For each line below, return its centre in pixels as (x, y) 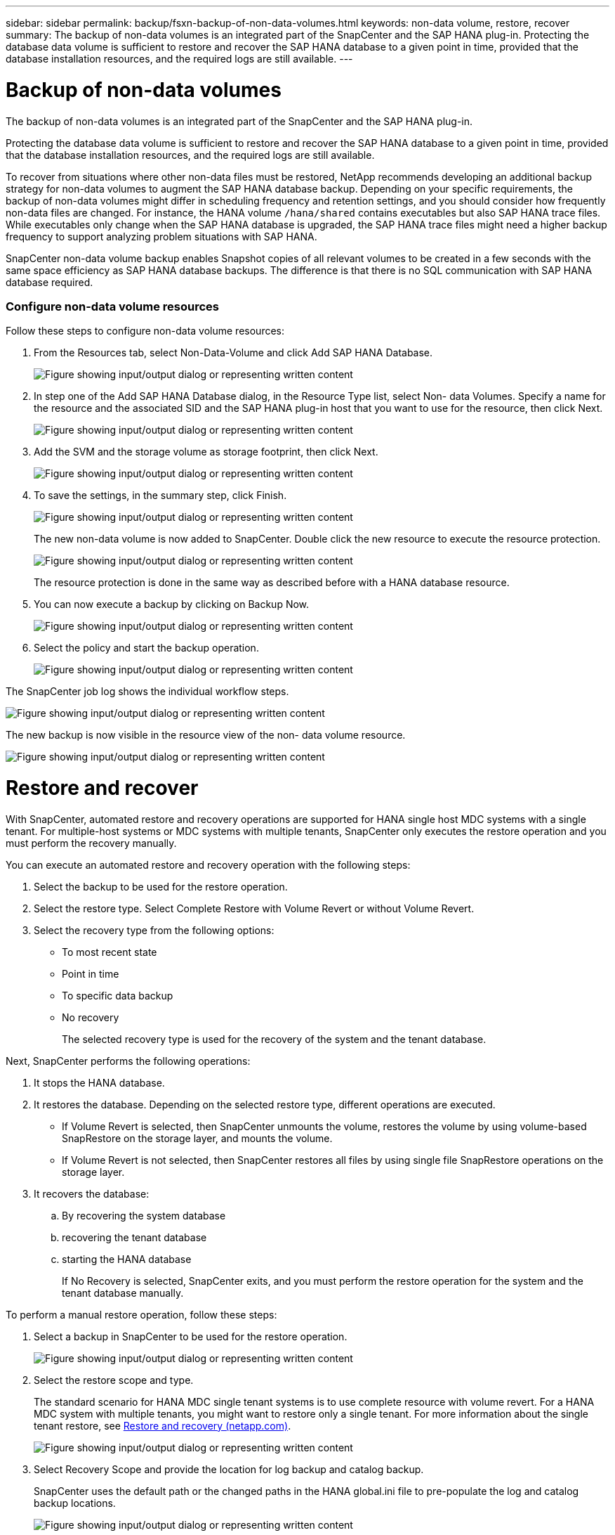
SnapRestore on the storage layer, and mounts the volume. (197, 1138)
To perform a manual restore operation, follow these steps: (141, 1314)
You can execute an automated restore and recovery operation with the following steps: (208, 864)
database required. (49, 282)
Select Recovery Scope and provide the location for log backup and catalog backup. (229, 1469)
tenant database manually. (123, 1293)
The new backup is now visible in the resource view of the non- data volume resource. (206, 735)
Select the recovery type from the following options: (154, 930)
